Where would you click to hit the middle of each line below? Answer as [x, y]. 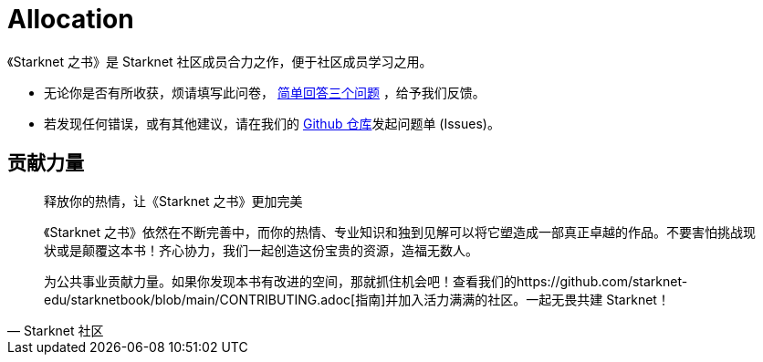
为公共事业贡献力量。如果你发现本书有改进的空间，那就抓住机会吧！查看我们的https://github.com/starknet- [366, 281]
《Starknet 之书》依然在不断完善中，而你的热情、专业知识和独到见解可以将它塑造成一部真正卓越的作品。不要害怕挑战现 [400, 232]
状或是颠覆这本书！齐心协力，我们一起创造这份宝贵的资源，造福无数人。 [261, 250]
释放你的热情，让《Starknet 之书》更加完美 [173, 201]
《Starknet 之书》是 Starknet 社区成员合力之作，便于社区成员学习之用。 [220, 61]
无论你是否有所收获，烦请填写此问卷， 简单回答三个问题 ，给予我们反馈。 [265, 92]
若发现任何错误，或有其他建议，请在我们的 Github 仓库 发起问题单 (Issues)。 [272, 123]
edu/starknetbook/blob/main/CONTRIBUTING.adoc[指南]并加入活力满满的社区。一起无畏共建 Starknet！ [357, 299]
